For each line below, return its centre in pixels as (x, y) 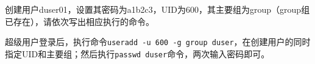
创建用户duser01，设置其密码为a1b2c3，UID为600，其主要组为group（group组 (157, 9)
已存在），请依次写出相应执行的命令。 (80, 21)
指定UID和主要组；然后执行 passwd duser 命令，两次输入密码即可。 (137, 53)
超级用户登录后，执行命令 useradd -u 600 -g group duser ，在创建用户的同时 (158, 42)
